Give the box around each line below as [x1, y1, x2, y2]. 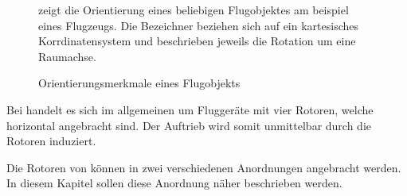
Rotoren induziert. [6, 133, 96, 149]
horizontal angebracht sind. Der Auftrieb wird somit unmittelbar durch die [6, 117, 372, 133]
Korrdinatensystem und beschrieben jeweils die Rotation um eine [38, 33, 356, 49]
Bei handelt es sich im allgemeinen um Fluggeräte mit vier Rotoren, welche [6, 101, 374, 117]
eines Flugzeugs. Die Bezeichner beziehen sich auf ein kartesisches [38, 17, 358, 33]
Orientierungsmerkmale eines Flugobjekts [38, 75, 241, 91]
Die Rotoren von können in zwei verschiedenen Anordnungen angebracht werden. [6, 159, 401, 175]
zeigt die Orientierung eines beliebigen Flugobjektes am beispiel [38, 2, 349, 17]
